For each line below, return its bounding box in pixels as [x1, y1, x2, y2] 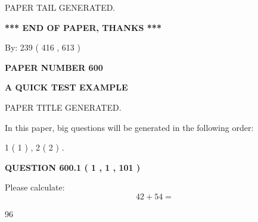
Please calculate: [5, 181, 65, 193]
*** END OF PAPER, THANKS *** [5, 21, 161, 33]
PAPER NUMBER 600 [5, 61, 103, 73]
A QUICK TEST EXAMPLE [5, 81, 128, 93]
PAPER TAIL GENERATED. [5, 1, 116, 13]
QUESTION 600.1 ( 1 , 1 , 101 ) [5, 161, 141, 173]
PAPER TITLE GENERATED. [5, 101, 122, 113]
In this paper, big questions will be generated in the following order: [5, 121, 254, 133]
